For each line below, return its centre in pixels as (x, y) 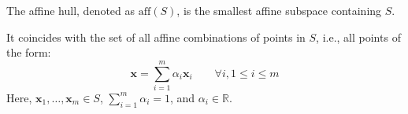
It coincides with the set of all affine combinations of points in (156, 37)
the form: (29, 52)
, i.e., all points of (358, 37)
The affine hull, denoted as (71, 10)
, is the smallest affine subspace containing (279, 10)
